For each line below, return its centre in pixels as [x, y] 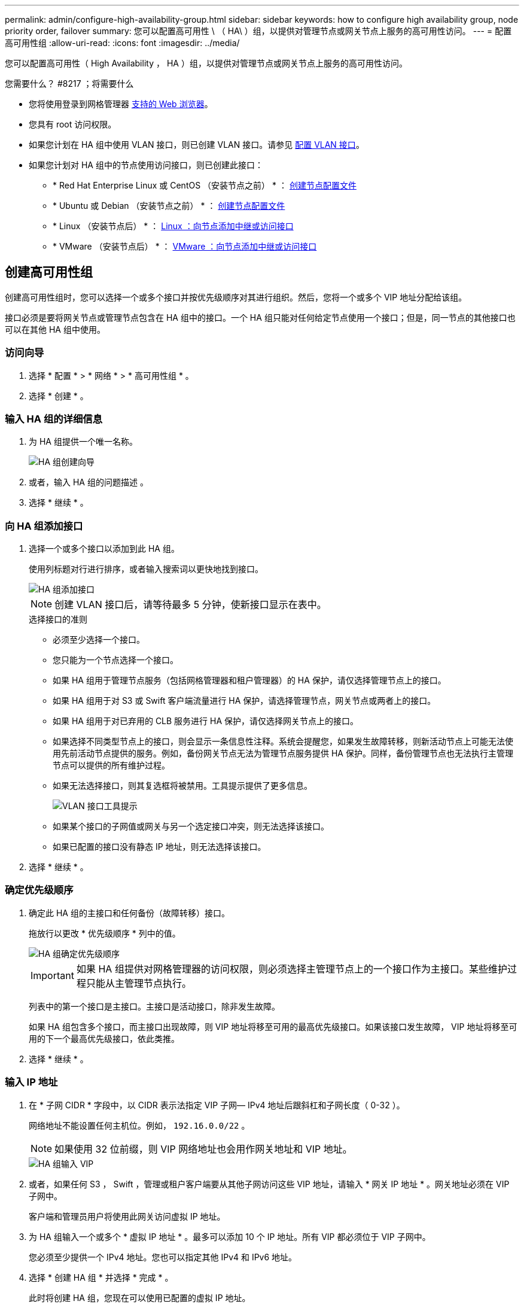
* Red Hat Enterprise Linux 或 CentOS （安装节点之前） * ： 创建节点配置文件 [205, 185]
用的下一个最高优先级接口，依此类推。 [104, 1038]
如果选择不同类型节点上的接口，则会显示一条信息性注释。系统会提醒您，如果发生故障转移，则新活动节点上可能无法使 [283, 741]
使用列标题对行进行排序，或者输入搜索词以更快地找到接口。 [146, 569]
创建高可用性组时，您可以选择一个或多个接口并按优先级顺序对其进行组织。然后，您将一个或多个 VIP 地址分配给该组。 [236, 297]
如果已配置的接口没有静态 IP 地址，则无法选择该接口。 [159, 847]
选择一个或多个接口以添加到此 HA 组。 [104, 549]
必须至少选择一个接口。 [99, 640]
